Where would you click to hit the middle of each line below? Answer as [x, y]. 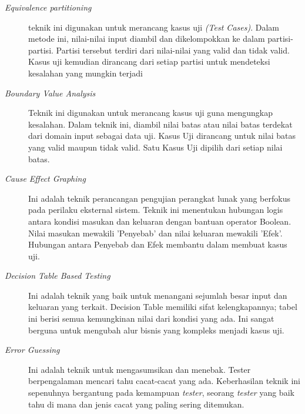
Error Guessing [32, 350]
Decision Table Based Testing [58, 276]
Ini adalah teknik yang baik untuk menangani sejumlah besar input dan [158, 295]
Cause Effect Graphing [45, 178]
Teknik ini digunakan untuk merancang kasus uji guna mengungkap [150, 113]
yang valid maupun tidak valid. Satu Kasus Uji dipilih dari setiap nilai [155, 147]
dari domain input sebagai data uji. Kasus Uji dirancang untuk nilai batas [162, 136]
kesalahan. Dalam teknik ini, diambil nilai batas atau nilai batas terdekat [160, 124]
